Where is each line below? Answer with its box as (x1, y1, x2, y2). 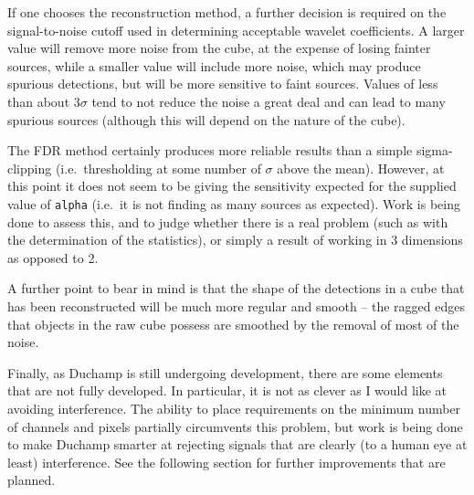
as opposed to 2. (7, 247, 99, 267)
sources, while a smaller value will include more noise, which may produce (7, 56, 421, 75)
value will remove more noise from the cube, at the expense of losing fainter (7, 38, 431, 58)
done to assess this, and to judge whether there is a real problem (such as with (7, 212, 448, 231)
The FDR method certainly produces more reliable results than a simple (7, 141, 413, 160)
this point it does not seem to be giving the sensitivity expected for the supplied (7, 176, 457, 195)
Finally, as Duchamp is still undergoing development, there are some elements (7, 363, 443, 382)
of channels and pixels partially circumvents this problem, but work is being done (7, 416, 463, 436)
